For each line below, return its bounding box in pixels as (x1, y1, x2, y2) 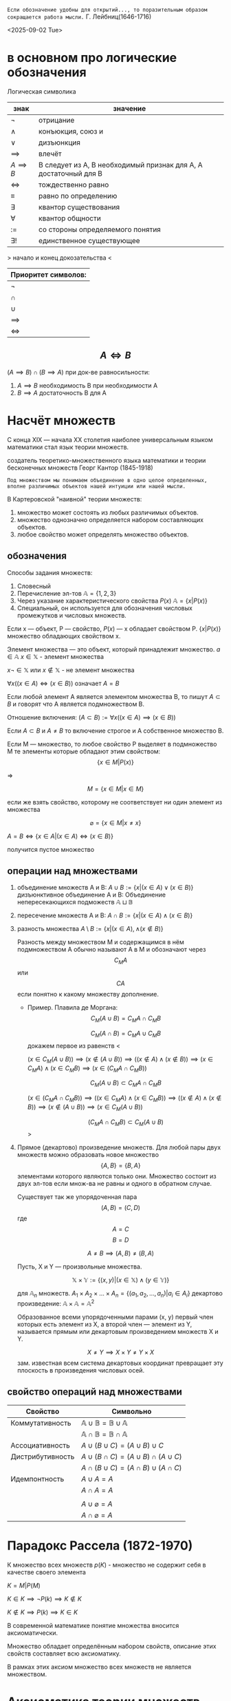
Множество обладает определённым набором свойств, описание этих (7, 1642, 217, 1650)
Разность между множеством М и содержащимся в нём (16, 938, 184, 946)
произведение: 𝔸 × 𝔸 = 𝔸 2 (16, 1298, 95, 1308)
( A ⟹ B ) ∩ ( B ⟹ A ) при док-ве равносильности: (7, 368, 150, 376)
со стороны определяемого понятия (38, 225, 162, 234)
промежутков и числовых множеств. (16, 611, 127, 619)
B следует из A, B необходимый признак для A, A (38, 160, 203, 169)
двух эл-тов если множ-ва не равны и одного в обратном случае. (16, 1180, 212, 1188)
